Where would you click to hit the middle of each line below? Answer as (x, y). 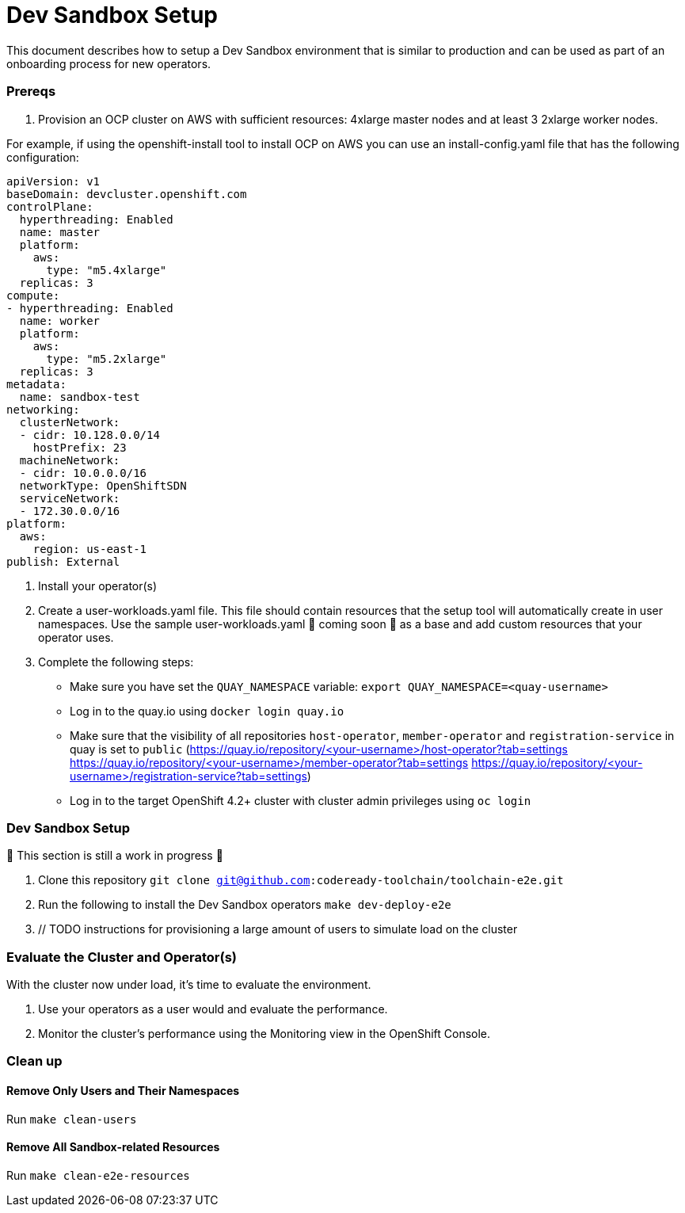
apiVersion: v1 (53, 181)
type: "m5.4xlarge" (107, 270)
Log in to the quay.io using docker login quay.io (207, 711)
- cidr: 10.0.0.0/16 (83, 473)
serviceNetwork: (70, 498)
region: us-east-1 (90, 549)
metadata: (36, 384)
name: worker (60, 320)
